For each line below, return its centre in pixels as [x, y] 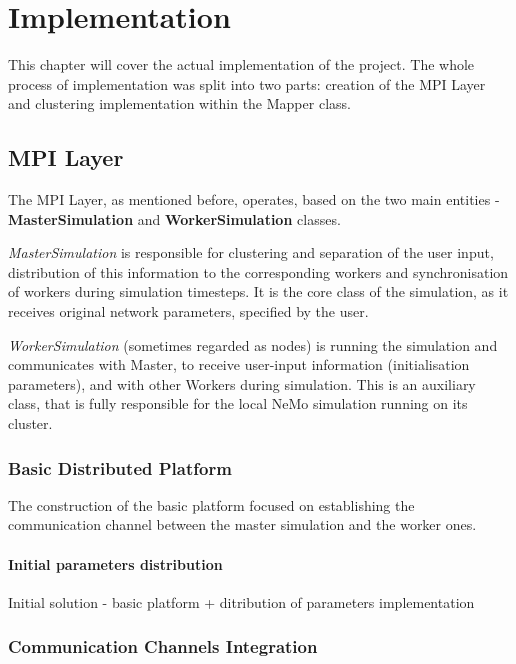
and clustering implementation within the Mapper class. [179, 103]
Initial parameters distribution [115, 563]
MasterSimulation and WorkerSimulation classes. [174, 218]
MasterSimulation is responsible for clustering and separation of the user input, [251, 252]
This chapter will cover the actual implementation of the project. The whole [241, 64]
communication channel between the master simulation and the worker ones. [242, 524]
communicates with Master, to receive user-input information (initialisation [239, 364]
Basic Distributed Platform [120, 467]
